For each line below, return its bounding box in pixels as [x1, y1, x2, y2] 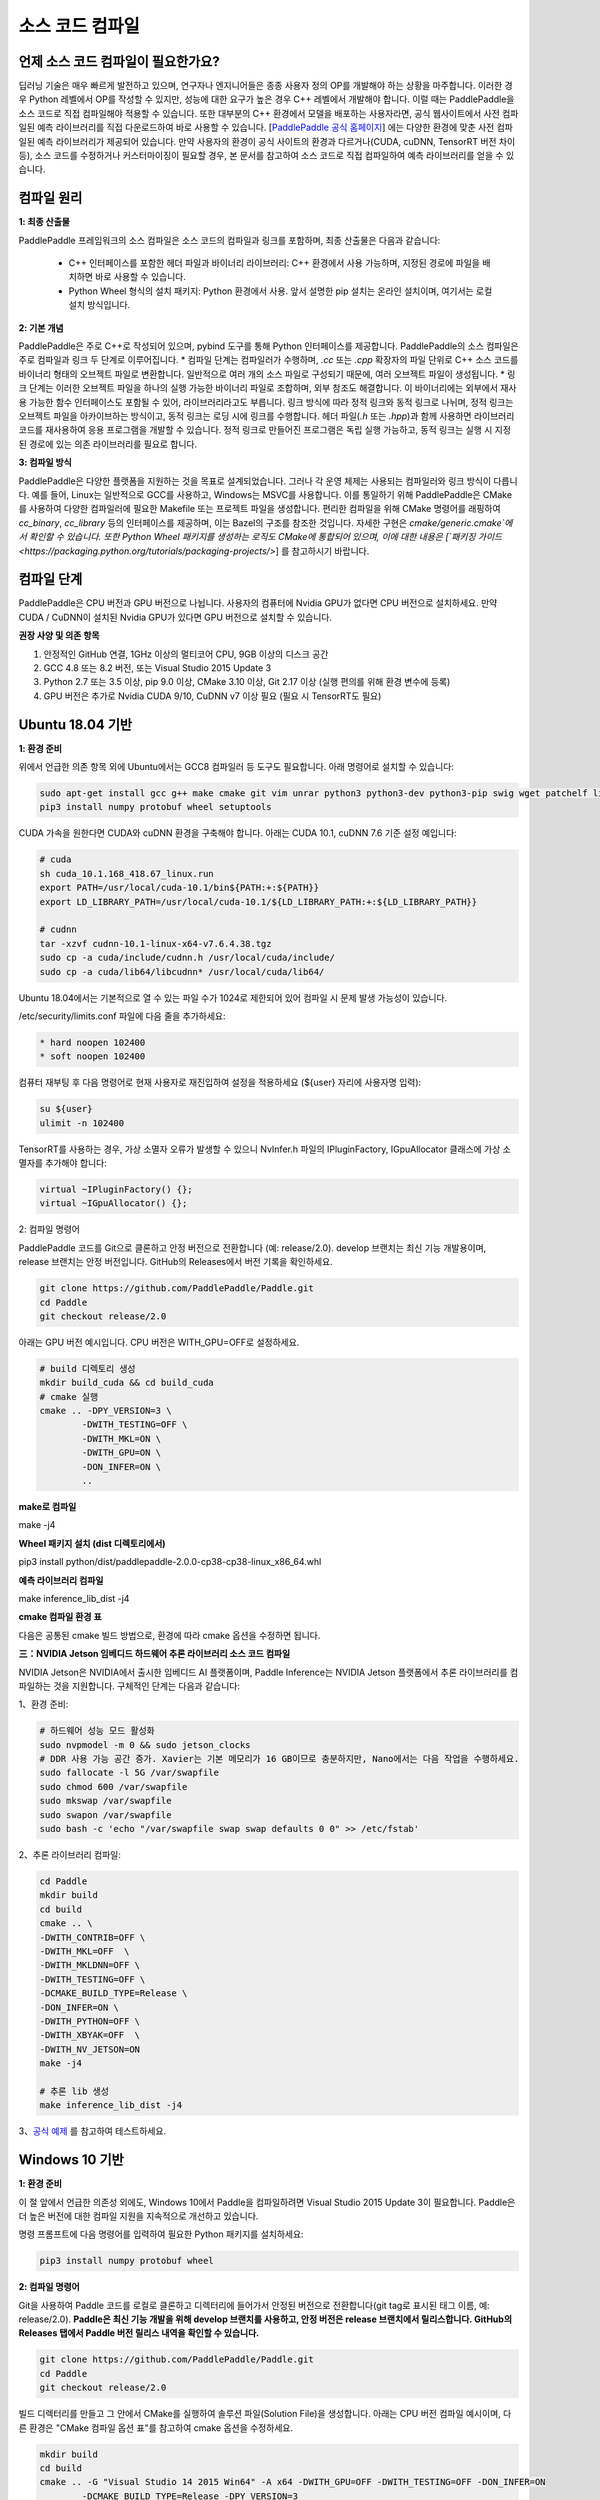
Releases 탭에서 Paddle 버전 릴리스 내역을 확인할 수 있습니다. [18, 2327, 260, 2339]
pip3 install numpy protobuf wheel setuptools [39, 801, 272, 813]
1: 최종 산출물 [18, 216, 70, 228]
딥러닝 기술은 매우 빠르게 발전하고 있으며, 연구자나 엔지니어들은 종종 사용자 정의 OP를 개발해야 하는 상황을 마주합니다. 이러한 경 [18, 80, 514, 92]
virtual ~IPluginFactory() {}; [39, 1184, 194, 1195]
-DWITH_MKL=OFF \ [39, 1945, 130, 1957]
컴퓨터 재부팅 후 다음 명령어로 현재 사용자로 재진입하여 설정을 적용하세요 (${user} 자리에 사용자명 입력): [18, 1076, 422, 1089]
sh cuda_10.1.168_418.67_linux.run [39, 868, 214, 879]
